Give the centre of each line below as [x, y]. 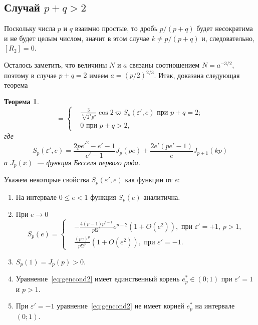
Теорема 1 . [22, 101]
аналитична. [162, 197]
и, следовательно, [228, 38]
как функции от [149, 180]
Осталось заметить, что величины [56, 64]
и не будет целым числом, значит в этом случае [77, 38]
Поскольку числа [30, 28]
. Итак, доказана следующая [197, 75]
